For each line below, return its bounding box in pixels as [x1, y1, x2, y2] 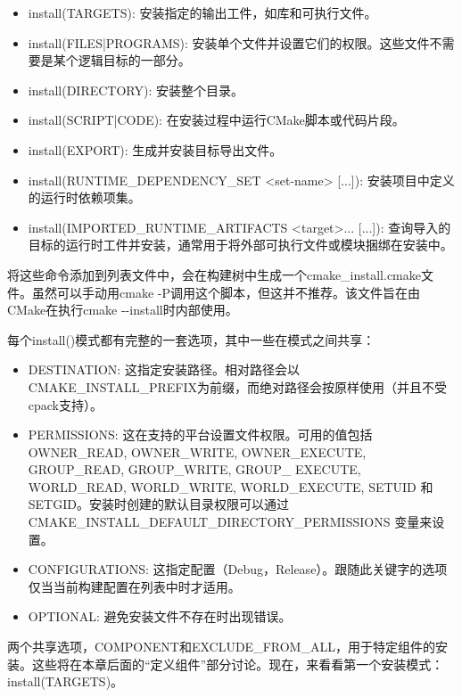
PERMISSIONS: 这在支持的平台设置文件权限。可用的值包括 [28, 425, 373, 444]
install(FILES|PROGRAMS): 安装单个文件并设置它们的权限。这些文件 [28, 33, 430, 52]
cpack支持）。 [28, 395, 103, 414]
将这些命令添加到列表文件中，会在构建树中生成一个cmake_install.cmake [7, 265, 421, 283]
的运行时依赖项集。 [28, 188, 141, 207]
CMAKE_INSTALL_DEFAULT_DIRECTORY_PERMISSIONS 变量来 [28, 512, 433, 531]
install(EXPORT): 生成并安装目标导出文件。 [28, 140, 283, 159]
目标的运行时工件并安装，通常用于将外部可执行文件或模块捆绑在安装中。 [28, 235, 453, 254]
